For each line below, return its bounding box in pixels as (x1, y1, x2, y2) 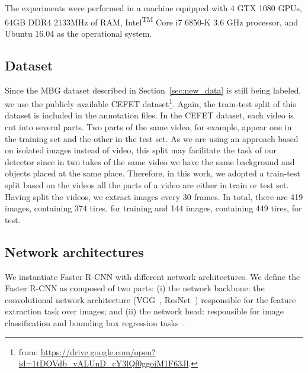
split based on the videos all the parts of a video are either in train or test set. (5, 179, 289, 191)
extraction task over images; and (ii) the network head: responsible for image (5, 305, 284, 317)
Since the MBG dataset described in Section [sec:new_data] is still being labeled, (5, 83, 301, 96)
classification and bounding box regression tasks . (5, 317, 185, 329)
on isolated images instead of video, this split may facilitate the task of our (5, 144, 277, 156)
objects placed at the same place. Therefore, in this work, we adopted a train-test (5, 167, 300, 179)
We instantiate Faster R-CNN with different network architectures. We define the (5, 270, 300, 282)
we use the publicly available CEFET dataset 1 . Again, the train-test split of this (5, 96, 296, 110)
